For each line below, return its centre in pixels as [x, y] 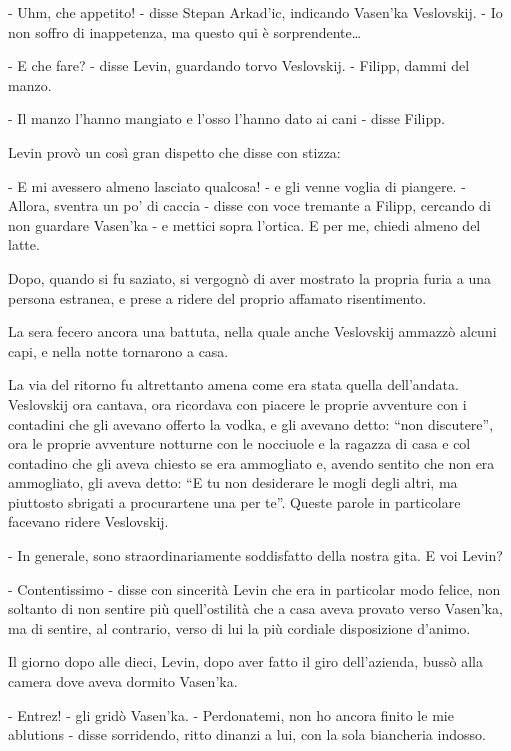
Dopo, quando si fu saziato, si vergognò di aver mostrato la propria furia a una [249, 277]
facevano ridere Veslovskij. [88, 521]
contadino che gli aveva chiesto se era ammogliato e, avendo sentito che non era [251, 462]
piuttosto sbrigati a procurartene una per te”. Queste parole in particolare [234, 501]
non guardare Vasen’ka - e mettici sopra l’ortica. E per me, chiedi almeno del [244, 224]
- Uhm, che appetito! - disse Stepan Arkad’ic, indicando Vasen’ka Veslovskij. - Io [255, 12]
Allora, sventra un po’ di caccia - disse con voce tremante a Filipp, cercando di [249, 205]
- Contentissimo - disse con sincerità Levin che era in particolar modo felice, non [254, 588]
